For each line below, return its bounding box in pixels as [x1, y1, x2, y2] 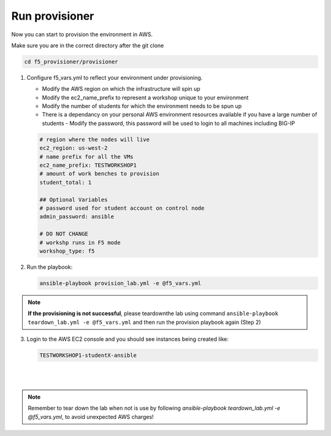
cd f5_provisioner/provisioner [24, 58, 119, 65]
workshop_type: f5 [39, 247, 95, 254]
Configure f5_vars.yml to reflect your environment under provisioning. [26, 74, 203, 81]
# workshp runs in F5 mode [39, 239, 121, 246]
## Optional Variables [39, 196, 108, 203]
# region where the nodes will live [39, 136, 150, 143]
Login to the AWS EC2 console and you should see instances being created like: [26, 335, 229, 343]
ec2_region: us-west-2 [39, 145, 108, 151]
